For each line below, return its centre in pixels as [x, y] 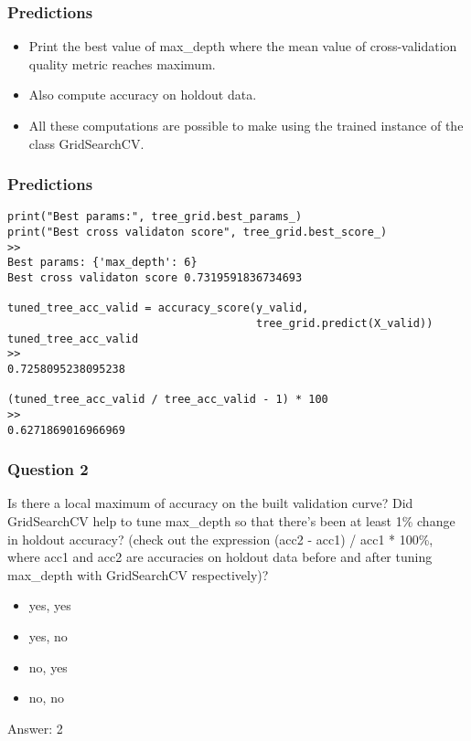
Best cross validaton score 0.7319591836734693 [155, 278]
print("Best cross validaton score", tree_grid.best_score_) [198, 233]
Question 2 [48, 469]
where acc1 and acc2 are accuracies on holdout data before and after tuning [220, 557]
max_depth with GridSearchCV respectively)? [138, 574]
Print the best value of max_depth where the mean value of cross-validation [243, 46]
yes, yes [50, 605]
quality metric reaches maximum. [122, 64]
